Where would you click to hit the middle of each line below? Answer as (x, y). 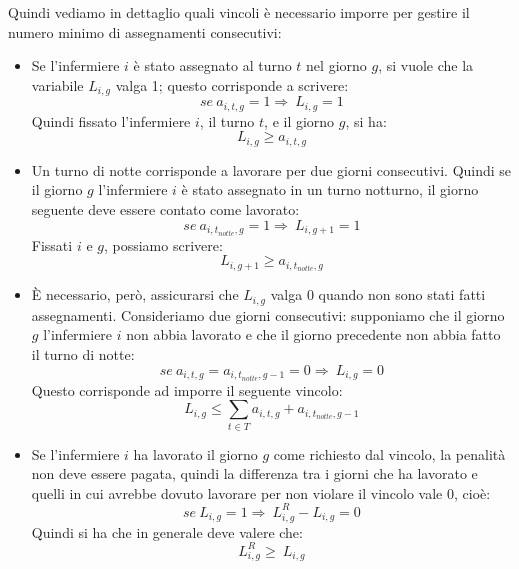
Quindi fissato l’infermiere (111, 120)
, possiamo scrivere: (163, 244)
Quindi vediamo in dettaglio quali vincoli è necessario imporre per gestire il (239, 12)
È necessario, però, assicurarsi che (135, 294)
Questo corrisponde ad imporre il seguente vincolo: (187, 389)
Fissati (52, 244)
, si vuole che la (426, 65)
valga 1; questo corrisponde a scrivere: (232, 84)
